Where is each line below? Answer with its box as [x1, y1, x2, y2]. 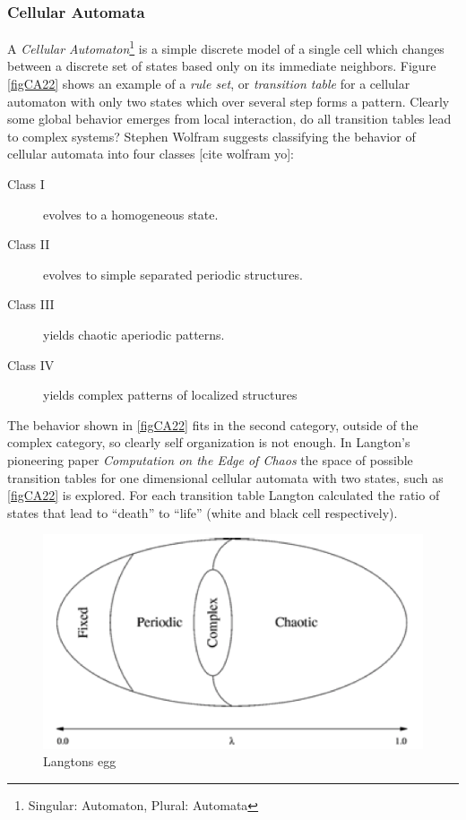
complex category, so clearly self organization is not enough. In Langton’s [7, 433, 410, 452]
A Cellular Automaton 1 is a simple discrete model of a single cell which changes [7, 37, 444, 57]
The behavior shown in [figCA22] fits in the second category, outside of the [7, 415, 419, 434]
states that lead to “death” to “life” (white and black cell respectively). [7, 503, 398, 522]
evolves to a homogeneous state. [43, 204, 219, 223]
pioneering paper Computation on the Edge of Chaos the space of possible [7, 450, 413, 469]
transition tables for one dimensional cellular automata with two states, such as [7, 468, 444, 487]
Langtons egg [43, 752, 116, 771]
